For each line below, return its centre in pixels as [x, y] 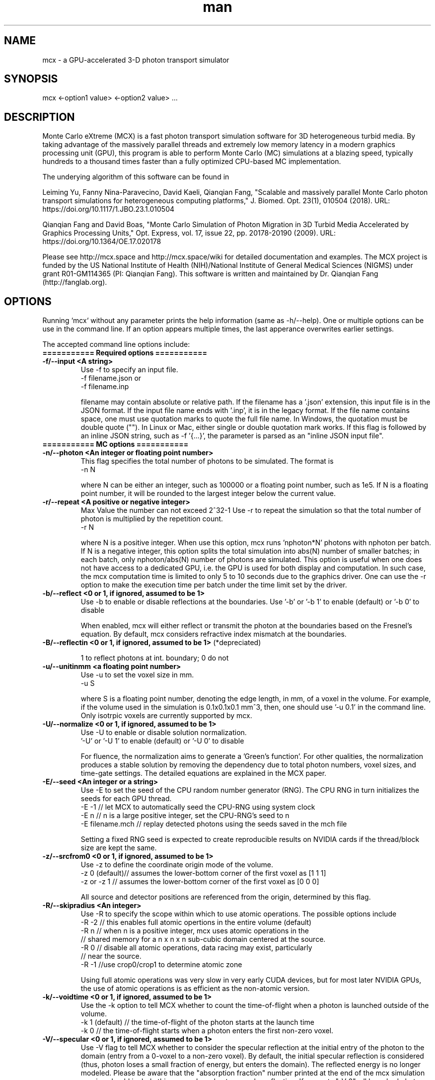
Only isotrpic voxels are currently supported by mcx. [166, 716]
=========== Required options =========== [125, 353]
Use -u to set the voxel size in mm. [137, 675]
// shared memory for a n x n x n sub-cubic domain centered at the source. [203, 939]
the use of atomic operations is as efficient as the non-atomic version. [195, 989]
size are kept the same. [119, 848]
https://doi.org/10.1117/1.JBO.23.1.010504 [109, 209]
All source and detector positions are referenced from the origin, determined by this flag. [226, 897]
